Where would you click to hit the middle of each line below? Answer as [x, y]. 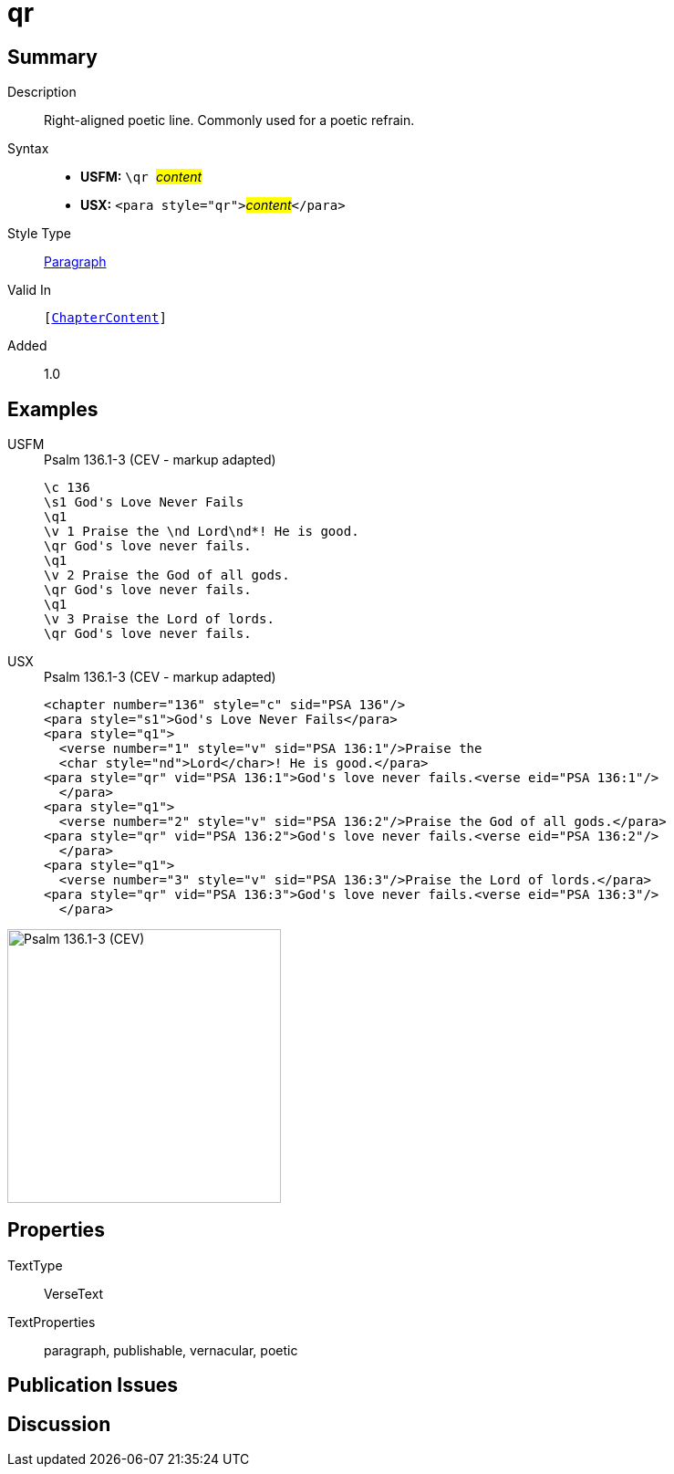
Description [42, 92]
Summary [52, 57]
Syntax [28, 149]
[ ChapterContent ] [105, 318]
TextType [35, 1265]
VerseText [74, 1293]
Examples [53, 409]
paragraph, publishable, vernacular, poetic [171, 1350]
